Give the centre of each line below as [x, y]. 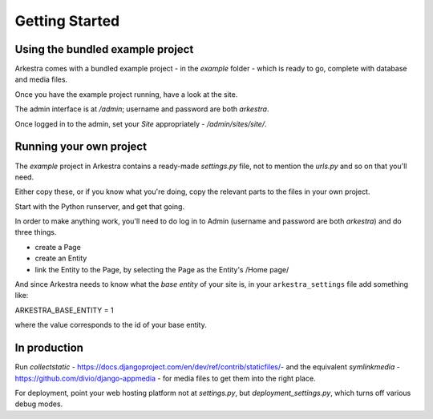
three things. [36, 232]
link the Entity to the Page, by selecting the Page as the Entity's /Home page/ [162, 269]
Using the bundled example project [104, 49]
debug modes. [39, 404]
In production [49, 348]
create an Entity [61, 258]
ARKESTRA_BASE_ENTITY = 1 [64, 310]
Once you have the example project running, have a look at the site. [126, 94]
